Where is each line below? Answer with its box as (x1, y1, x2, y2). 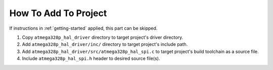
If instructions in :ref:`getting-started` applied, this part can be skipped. (9, 25, 158, 31)
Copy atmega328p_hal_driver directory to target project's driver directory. (22, 34, 184, 40)
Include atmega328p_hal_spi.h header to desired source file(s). (22, 55, 160, 61)
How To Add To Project (9, 8, 107, 19)
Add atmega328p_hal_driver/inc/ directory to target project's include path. (22, 41, 188, 47)
